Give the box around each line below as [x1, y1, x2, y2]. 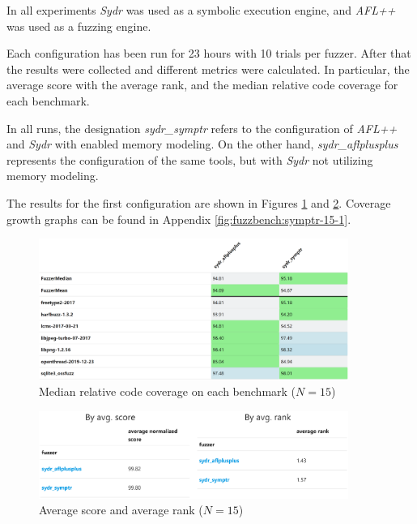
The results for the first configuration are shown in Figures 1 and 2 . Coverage [6, 194, 391, 211]
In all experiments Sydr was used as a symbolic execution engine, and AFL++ [6, 2, 396, 18]
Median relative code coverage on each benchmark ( [39, 383, 296, 400]
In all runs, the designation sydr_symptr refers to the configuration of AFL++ [6, 119, 398, 136]
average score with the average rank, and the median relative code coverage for [6, 76, 398, 93]
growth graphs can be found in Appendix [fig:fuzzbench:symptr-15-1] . [6, 210, 351, 227]
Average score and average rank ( [39, 501, 203, 518]
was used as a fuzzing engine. [6, 17, 151, 34]
